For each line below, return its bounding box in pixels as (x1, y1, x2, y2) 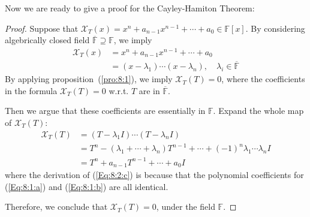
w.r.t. (109, 84, 129, 97)
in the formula (5, 84, 58, 97)
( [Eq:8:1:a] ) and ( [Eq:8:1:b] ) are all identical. (5, 180, 168, 192)
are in (139, 84, 160, 97)
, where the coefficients (221, 73, 305, 85)
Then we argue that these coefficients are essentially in (5, 104, 206, 117)
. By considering (245, 22, 305, 34)
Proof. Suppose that (5, 22, 79, 34)
